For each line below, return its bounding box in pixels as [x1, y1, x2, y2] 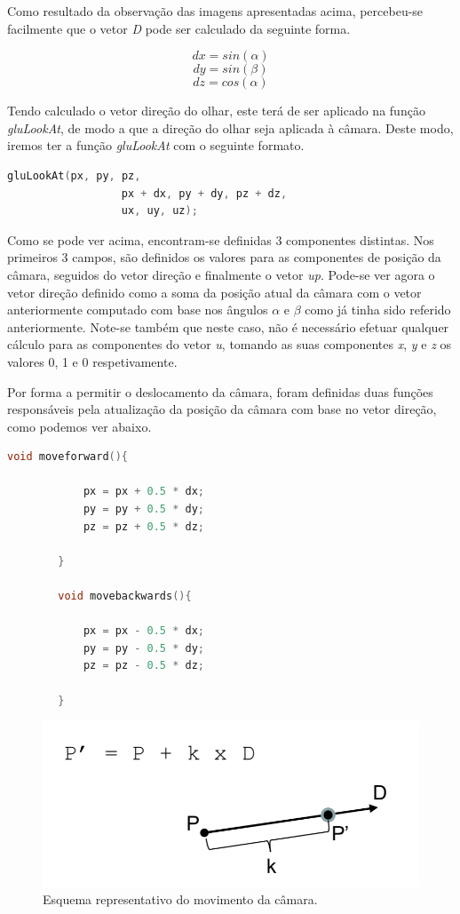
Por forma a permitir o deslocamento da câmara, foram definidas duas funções [7, 382, 433, 401]
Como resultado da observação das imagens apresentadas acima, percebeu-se [7, 2, 424, 20]
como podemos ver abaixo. [7, 417, 152, 435]
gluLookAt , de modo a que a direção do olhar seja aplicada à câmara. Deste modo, [7, 118, 454, 137]
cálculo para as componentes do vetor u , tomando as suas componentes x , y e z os [7, 335, 452, 354]
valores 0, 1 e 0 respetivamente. [7, 352, 178, 370]
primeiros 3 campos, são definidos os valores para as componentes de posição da [7, 248, 441, 266]
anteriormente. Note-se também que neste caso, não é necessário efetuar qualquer [7, 317, 449, 336]
